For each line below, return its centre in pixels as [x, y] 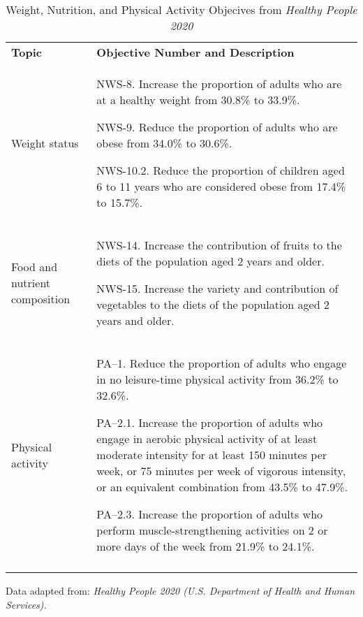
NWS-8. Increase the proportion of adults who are [219, 84]
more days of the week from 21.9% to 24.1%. [206, 546]
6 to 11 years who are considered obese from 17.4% [221, 186]
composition [41, 299]
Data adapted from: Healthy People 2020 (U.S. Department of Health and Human [180, 590]
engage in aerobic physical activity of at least [207, 438]
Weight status [45, 143]
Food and [35, 267]
